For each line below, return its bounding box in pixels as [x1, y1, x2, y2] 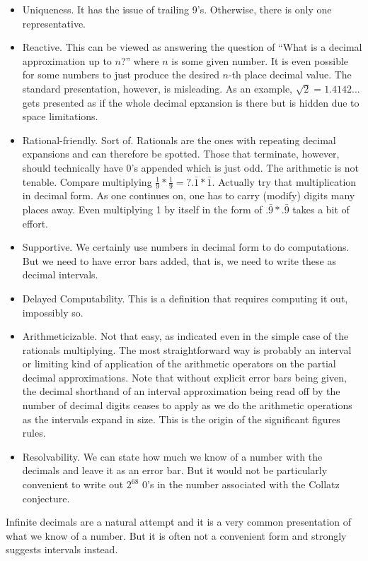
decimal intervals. [22, 267, 98, 282]
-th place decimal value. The [229, 67, 352, 82]
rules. [22, 425, 46, 440]
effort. [22, 215, 49, 230]
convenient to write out [22, 477, 124, 492]
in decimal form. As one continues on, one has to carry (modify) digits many [22, 188, 355, 203]
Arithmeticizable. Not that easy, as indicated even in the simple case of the [22, 329, 349, 343]
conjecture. [22, 490, 70, 505]
